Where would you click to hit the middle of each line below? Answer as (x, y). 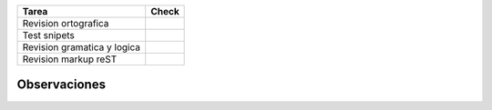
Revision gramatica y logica (82, 47)
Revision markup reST (70, 59)
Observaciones (61, 85)
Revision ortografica (66, 23)
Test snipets (48, 35)
